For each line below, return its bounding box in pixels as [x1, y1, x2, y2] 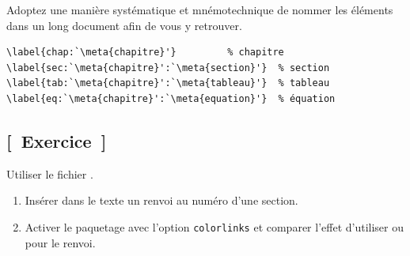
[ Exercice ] [6, 128, 107, 152]
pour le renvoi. [25, 234, 96, 250]
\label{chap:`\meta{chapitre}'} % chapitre [6, 47, 284, 58]
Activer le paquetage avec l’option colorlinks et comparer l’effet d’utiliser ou [25, 218, 404, 235]
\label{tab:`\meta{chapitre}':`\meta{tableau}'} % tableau [6, 77, 330, 89]
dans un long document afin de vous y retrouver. [6, 17, 242, 33]
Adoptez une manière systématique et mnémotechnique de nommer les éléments [6, 2, 393, 17]
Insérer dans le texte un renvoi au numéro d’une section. [25, 192, 298, 209]
